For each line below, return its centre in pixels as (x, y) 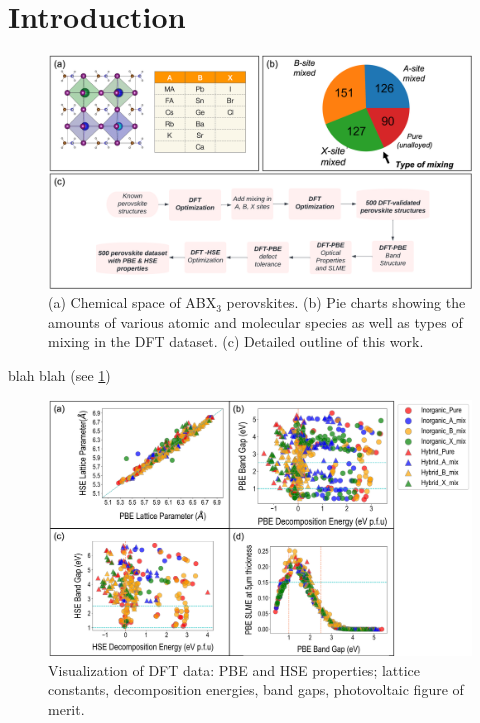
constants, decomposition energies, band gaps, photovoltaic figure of (256, 689)
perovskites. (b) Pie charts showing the (346, 302)
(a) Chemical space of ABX (132, 302)
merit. (66, 708)
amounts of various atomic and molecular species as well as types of (255, 321)
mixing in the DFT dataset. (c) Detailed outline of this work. (236, 341)
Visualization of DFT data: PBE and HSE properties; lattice (234, 669)
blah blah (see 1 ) (59, 375)
